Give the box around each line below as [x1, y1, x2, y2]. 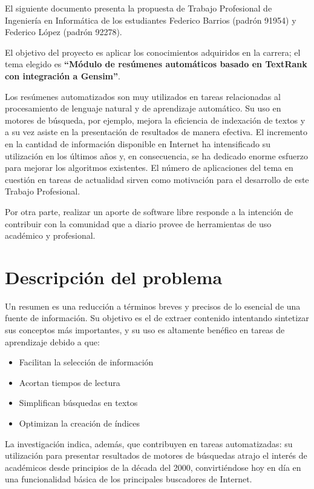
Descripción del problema [5, 264, 223, 289]
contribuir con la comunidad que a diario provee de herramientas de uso [5, 217, 272, 230]
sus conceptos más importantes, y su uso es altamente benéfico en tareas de [5, 324, 285, 336]
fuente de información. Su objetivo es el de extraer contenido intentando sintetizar [5, 311, 309, 324]
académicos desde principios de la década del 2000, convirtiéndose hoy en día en [5, 461, 301, 473]
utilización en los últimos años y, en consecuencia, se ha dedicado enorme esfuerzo [5, 149, 308, 162]
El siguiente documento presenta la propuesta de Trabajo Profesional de [5, 2, 272, 14]
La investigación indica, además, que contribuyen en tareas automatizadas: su [5, 437, 293, 450]
